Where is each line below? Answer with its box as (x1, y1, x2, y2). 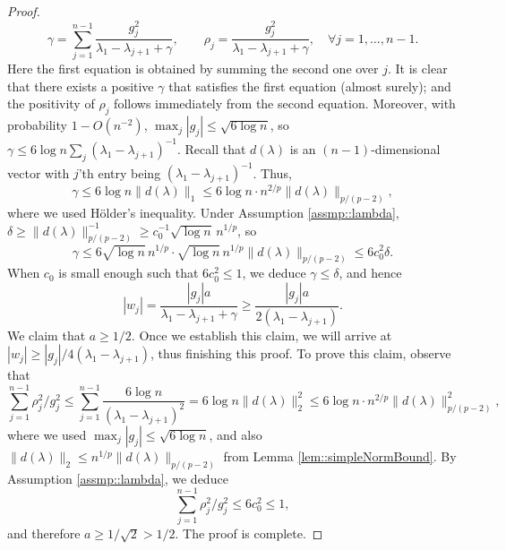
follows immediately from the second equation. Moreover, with (114, 94, 456, 113)
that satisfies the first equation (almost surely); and (168, 76, 451, 95)
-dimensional (371, 139, 441, 158)
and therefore (7, 524, 81, 543)
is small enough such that (58, 263, 199, 282)
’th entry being (78, 163, 161, 182)
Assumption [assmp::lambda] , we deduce (7, 468, 228, 487)
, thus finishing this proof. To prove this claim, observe (150, 344, 451, 363)
